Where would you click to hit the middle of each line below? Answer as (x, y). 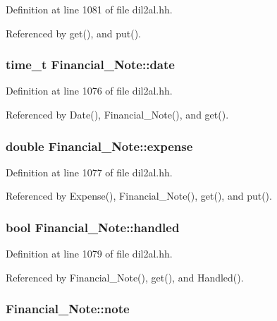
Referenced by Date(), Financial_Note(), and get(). (117, 114)
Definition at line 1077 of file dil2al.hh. (89, 172)
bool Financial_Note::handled (93, 227)
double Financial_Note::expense (99, 146)
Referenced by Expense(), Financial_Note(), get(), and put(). (139, 196)
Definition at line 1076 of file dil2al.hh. (89, 91)
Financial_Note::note (68, 309)
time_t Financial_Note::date (90, 65)
